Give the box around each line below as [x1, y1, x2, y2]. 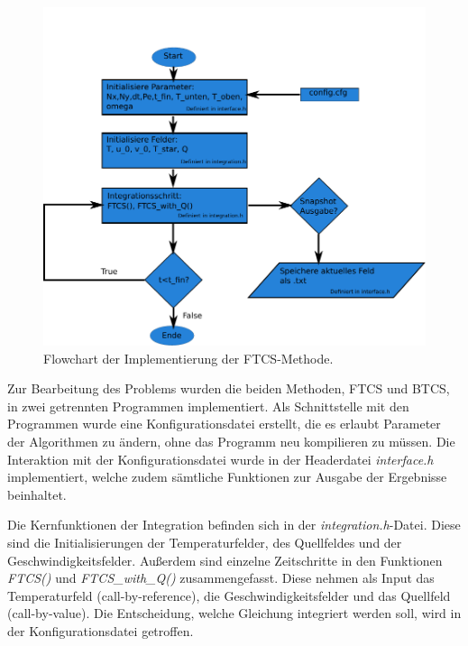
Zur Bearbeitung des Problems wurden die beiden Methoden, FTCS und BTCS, [7, 379, 450, 398]
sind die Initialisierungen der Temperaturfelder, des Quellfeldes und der [7, 533, 402, 551]
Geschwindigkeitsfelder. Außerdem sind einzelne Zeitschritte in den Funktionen [7, 550, 443, 569]
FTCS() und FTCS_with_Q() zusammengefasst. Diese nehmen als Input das [7, 568, 435, 587]
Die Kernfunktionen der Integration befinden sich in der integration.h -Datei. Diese [7, 515, 461, 534]
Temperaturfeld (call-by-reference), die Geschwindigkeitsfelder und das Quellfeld [7, 586, 451, 604]
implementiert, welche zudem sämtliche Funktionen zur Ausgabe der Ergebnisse [7, 467, 447, 486]
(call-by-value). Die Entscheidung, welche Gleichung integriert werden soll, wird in [7, 604, 462, 623]
